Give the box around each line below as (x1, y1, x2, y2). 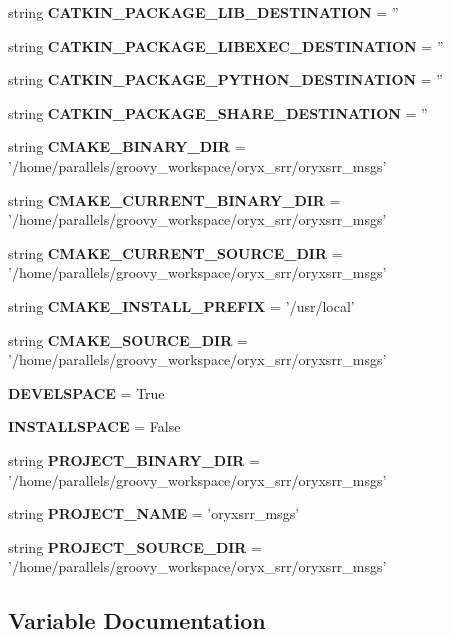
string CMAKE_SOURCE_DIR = (8, 329, 248, 350)
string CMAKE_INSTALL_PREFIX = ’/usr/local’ (8, 295, 355, 316)
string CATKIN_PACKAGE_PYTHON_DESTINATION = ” (8, 69, 443, 90)
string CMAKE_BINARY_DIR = (8, 136, 246, 157)
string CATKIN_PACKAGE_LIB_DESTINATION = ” (8, 2, 399, 22)
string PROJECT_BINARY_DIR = (8, 449, 260, 470)
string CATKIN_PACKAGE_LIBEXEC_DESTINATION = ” (8, 35, 444, 56)
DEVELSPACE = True (8, 382, 165, 403)
